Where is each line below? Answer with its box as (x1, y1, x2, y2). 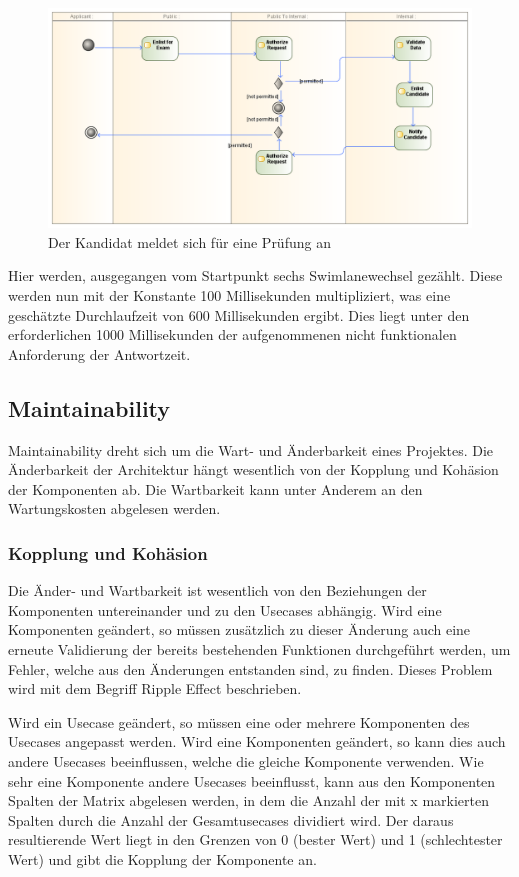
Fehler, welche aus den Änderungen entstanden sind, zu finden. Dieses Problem (8, 658, 493, 679)
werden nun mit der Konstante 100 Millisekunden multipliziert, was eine (8, 285, 451, 306)
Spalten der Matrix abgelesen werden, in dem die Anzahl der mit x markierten (8, 790, 489, 811)
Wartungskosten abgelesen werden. (8, 498, 221, 519)
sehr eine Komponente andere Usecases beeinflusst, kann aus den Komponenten (8, 770, 496, 791)
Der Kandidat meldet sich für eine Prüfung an (48, 231, 331, 252)
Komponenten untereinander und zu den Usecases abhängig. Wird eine (8, 599, 442, 620)
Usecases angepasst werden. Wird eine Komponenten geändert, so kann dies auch (8, 731, 506, 752)
